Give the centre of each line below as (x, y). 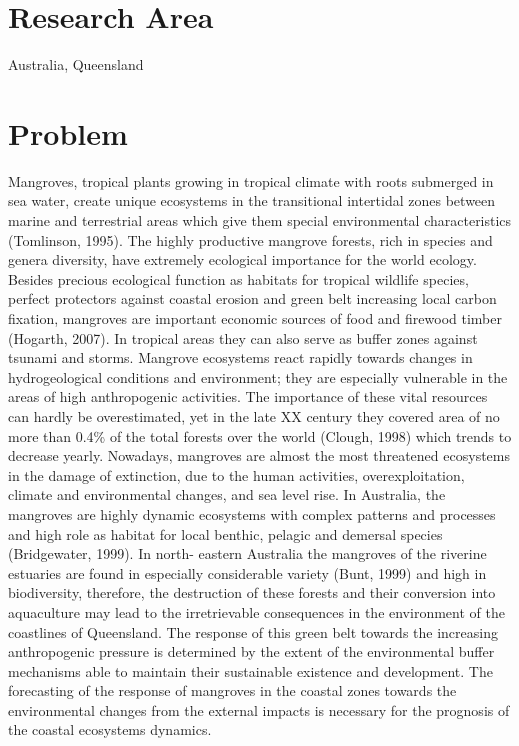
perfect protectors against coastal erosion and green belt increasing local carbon (252, 298)
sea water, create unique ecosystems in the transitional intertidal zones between (252, 200)
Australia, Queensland (76, 64)
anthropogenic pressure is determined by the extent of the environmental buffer (251, 651)
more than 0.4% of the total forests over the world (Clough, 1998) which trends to (260, 435)
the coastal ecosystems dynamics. (110, 729)
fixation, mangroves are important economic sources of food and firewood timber (255, 318)
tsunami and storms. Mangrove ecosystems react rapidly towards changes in (240, 357)
